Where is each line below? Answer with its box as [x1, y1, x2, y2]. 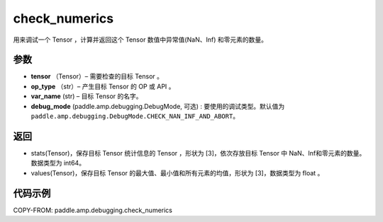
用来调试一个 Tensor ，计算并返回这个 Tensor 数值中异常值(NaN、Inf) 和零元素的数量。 [13, 35, 267, 44]
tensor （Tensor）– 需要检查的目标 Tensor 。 [30, 72, 163, 81]
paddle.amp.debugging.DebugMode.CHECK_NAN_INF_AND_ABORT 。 [30, 112, 240, 120]
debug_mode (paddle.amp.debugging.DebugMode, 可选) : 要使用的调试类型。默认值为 [30, 102, 285, 110]
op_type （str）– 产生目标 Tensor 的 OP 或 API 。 [30, 82, 175, 90]
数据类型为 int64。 [30, 159, 85, 168]
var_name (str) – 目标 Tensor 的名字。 [30, 92, 143, 100]
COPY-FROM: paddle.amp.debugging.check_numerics [13, 206, 173, 214]
